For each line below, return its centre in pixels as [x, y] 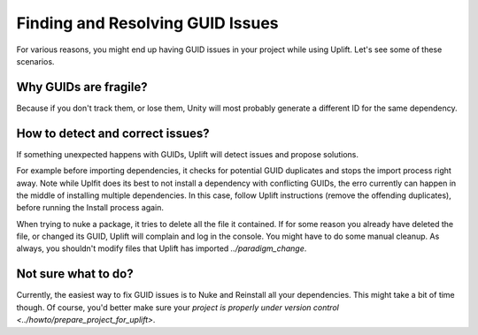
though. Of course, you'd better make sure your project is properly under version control [178, 307]
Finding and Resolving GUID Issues [147, 23]
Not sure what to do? [75, 274]
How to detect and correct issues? [113, 133]
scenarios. [35, 61]
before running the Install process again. [90, 208]
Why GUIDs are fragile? [82, 87]
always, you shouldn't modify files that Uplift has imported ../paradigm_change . [162, 248]
